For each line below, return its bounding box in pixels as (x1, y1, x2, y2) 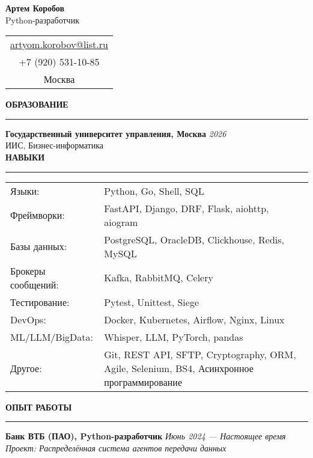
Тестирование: (10, 295, 70, 309)
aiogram (104, 215, 138, 229)
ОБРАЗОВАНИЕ (5, 98, 68, 111)
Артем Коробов (5, 2, 64, 14)
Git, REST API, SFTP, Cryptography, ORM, (104, 347, 296, 361)
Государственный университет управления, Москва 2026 (5, 127, 226, 139)
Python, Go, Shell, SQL (104, 183, 204, 198)
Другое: (10, 361, 42, 375)
